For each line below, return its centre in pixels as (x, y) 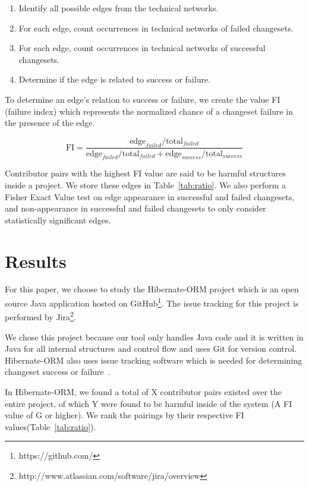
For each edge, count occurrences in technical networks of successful (142, 48)
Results (36, 261)
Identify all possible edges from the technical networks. (119, 8)
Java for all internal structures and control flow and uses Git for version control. (151, 348)
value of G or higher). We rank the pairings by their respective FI (124, 415)
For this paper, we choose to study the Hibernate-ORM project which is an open (152, 289)
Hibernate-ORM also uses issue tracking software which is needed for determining (154, 360)
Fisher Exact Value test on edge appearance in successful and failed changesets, (150, 196)
